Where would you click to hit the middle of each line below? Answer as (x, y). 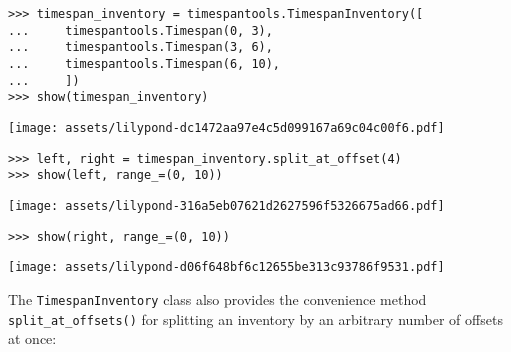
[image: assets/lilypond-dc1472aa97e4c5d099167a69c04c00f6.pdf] (226, 127)
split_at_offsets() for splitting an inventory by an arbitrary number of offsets (255, 318)
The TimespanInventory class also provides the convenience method (217, 298)
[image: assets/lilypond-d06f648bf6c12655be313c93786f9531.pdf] (226, 267)
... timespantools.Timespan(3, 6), (140, 47)
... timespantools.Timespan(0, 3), (140, 30)
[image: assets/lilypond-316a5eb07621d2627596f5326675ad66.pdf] (226, 205)
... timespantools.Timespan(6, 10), (144, 63)
